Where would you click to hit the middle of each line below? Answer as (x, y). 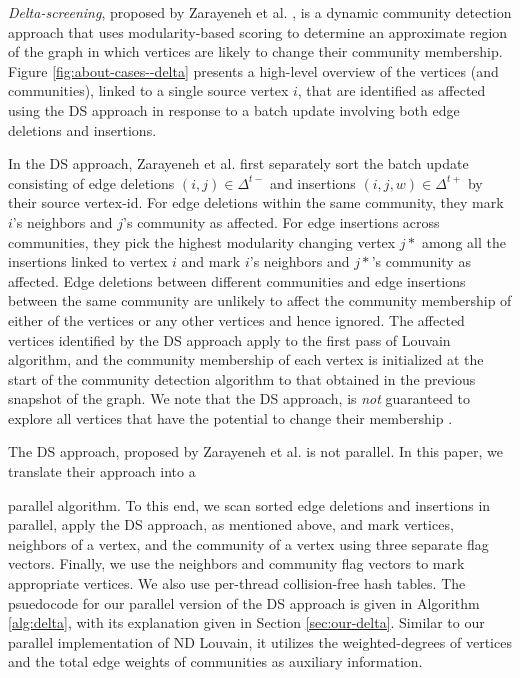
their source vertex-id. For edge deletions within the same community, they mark (256, 202)
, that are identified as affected (391, 90)
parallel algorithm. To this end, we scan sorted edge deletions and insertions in (249, 504)
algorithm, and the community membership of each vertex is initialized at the (246, 359)
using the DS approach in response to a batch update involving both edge (234, 109)
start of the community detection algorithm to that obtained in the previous (242, 378)
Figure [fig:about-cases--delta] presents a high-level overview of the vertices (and (253, 70)
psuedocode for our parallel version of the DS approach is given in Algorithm (244, 602)
